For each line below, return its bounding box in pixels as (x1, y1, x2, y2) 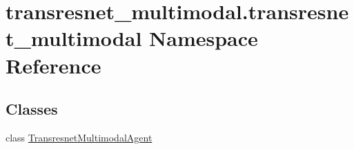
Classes (6, 98, 58, 119)
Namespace (149, 24, 258, 52)
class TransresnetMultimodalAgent (6, 130, 153, 144)
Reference (6, 51, 101, 79)
